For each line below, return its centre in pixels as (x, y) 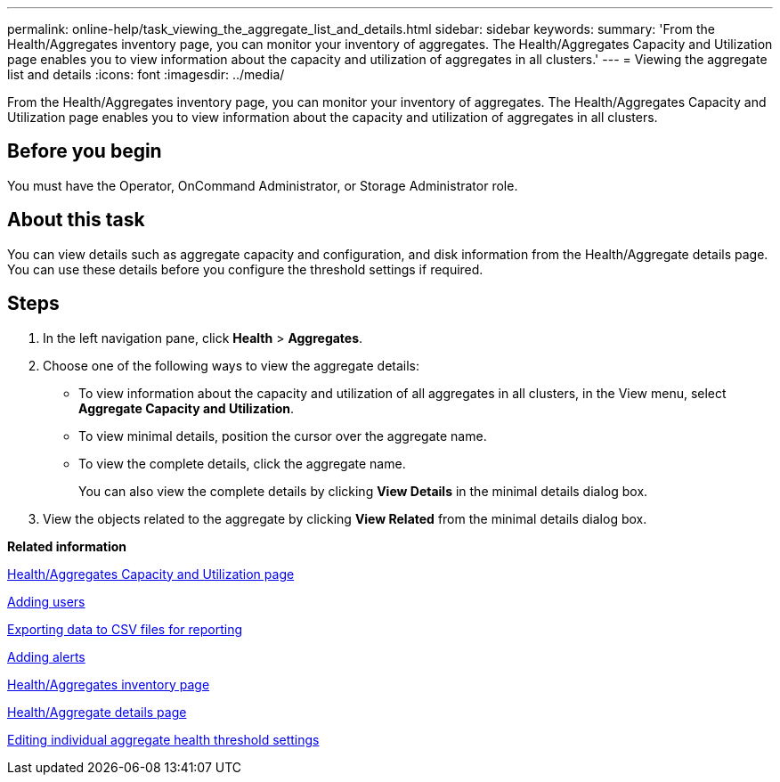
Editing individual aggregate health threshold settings (163, 739)
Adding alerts (46, 656)
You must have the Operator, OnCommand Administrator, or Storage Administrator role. (263, 185)
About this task (76, 220)
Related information (67, 546)
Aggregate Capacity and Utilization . (187, 408)
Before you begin (85, 151)
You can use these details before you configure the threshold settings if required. (245, 269)
